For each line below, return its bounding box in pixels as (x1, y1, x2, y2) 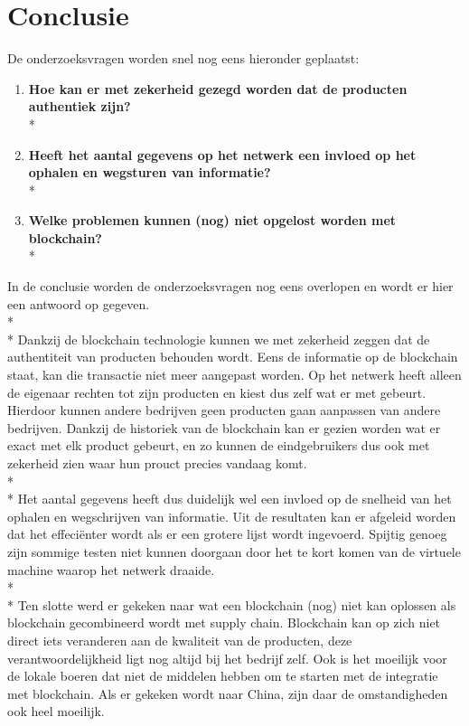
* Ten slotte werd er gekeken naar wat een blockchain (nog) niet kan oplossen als (7, 595, 456, 614)
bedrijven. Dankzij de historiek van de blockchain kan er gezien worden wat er (7, 418, 441, 437)
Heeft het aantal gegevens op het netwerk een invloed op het (28, 145, 417, 164)
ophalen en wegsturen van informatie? (28, 163, 271, 182)
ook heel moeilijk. (7, 702, 105, 721)
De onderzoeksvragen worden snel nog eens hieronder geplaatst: (7, 49, 360, 68)
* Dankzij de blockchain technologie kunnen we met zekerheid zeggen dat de (7, 329, 430, 348)
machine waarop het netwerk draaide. (7, 560, 215, 579)
